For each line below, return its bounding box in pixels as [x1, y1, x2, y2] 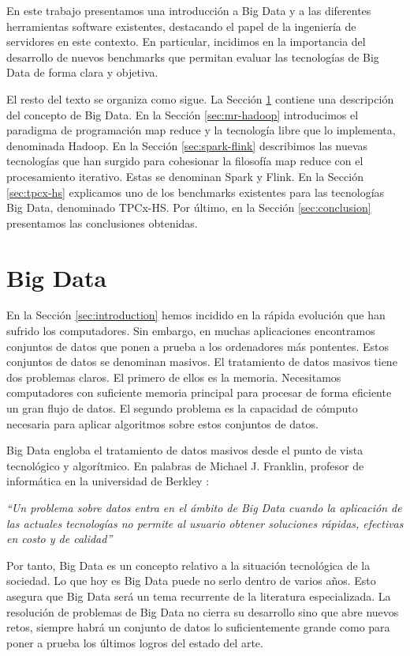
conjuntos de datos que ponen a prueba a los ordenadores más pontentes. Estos [6, 337, 389, 354]
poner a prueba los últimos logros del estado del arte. [6, 634, 263, 650]
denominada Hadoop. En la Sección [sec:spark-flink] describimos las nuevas [6, 137, 368, 153]
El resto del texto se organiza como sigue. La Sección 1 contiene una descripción [6, 90, 394, 107]
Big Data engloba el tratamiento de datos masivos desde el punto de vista [6, 442, 363, 458]
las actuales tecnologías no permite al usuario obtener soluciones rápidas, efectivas [6, 515, 404, 531]
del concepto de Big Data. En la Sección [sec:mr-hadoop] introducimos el [6, 106, 359, 123]
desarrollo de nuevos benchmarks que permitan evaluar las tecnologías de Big [6, 48, 379, 65]
